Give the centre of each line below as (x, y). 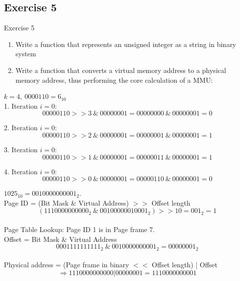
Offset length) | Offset (185, 265)
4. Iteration (21, 171)
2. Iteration (21, 128)
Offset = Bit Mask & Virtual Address (60, 239)
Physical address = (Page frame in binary (67, 265)
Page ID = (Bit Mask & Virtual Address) (66, 202)
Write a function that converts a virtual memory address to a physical (121, 70)
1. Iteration (21, 105)
